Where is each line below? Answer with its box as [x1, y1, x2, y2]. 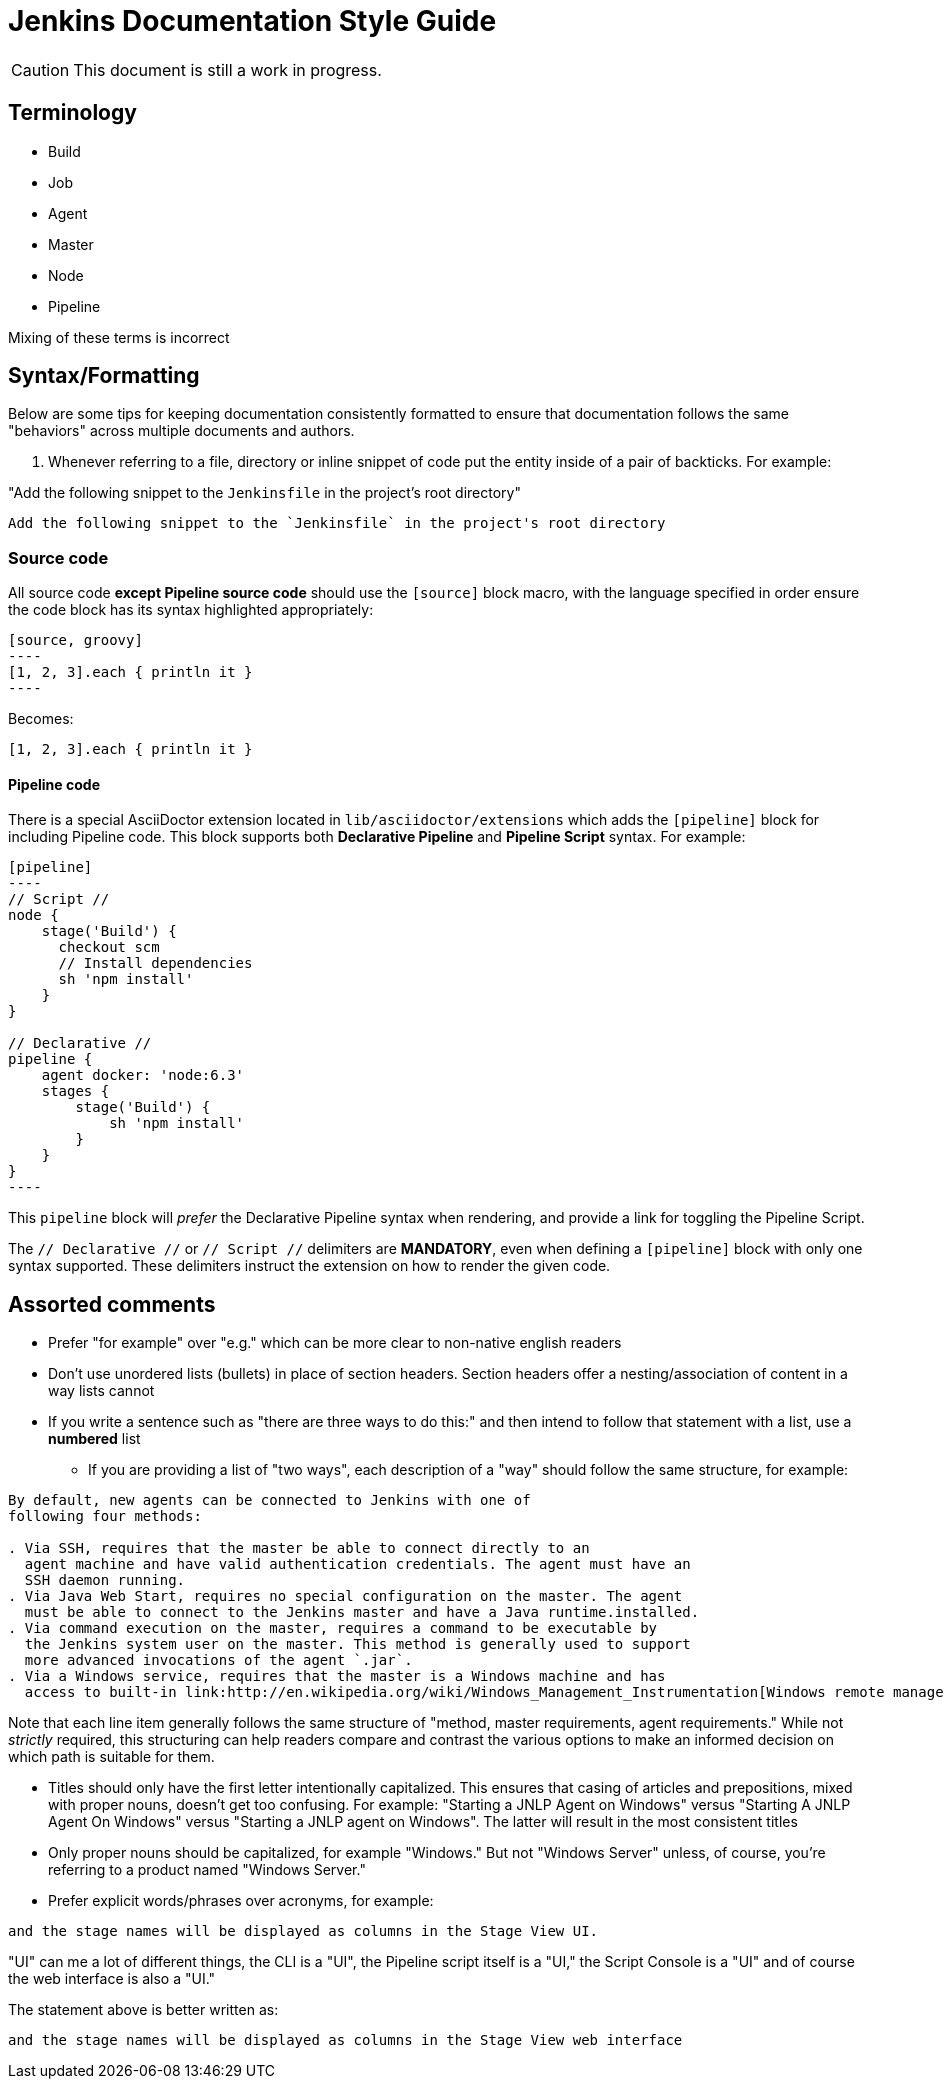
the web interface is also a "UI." [8, 1970, 216, 1988]
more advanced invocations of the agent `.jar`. [24, 1652, 413, 1669]
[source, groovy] [8, 632, 143, 649]
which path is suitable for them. [8, 1748, 215, 1766]
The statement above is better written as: [8, 2001, 279, 2019]
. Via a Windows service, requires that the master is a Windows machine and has [8, 1668, 666, 1685]
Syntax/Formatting [8, 363, 200, 389]
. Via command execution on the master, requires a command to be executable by [8, 1620, 658, 1637]
